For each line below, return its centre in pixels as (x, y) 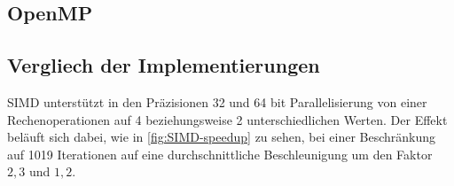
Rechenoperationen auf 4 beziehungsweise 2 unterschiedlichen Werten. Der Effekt (227, 119)
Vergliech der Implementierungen (164, 65)
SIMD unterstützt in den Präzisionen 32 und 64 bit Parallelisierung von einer (217, 101)
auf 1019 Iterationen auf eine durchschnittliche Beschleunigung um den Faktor (220, 154)
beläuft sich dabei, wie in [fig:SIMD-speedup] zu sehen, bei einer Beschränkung (222, 137)
